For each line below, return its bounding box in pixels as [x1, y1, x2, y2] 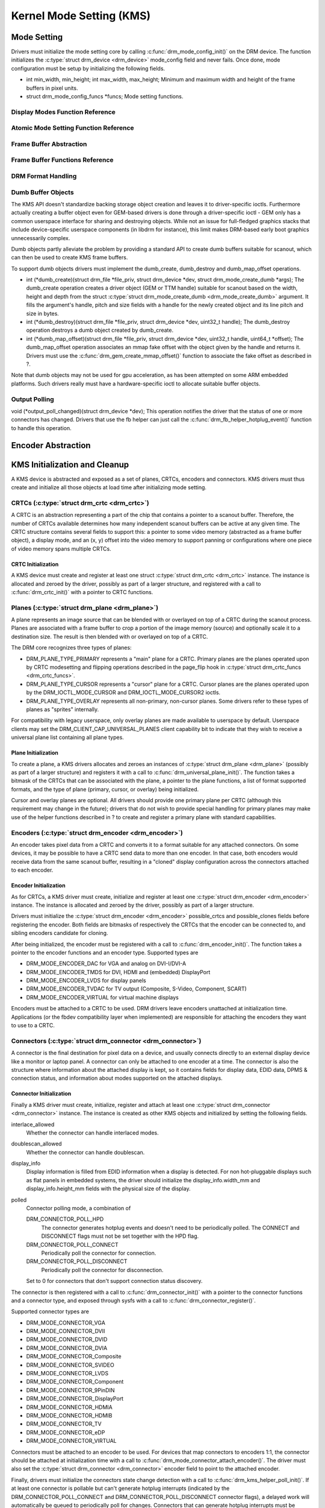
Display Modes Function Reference [11, 107, 116, 116]
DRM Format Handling [11, 172, 77, 180]
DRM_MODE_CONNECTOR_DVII [26, 1328, 105, 1335]
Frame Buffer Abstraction [11, 139, 87, 148]
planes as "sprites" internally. [26, 706, 99, 713]
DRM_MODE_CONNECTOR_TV [26, 1421, 102, 1428]
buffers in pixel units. [26, 84, 78, 92]
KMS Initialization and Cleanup [11, 459, 129, 470]
